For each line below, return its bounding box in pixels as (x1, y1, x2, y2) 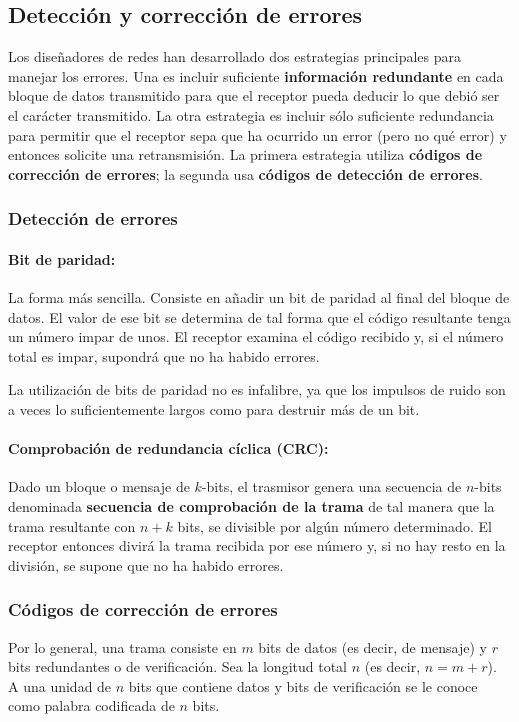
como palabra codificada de (8, 695, 175, 716)
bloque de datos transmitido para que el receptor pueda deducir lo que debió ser (8, 85, 500, 106)
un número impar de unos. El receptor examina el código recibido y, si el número (8, 326, 504, 347)
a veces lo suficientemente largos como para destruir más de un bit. (8, 398, 420, 419)
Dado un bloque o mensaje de (8, 476, 190, 497)
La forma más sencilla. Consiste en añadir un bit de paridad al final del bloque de (8, 287, 510, 307)
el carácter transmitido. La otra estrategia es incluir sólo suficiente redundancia (8, 104, 494, 125)
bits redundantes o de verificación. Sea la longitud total (8, 656, 347, 677)
